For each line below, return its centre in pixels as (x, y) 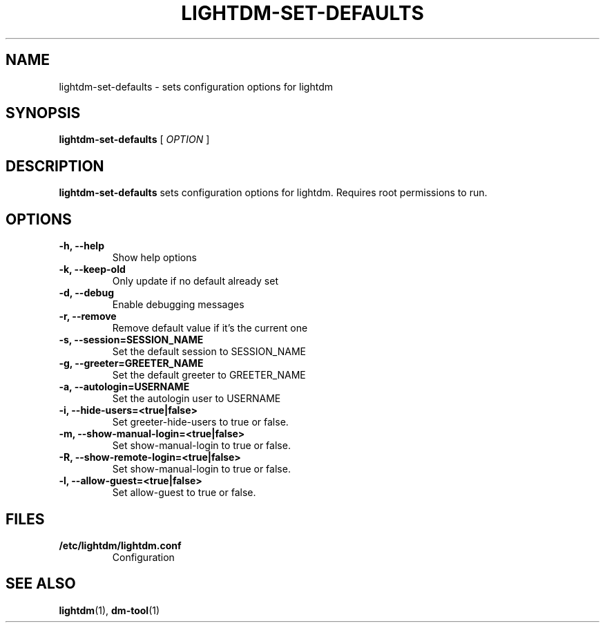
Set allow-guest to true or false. (184, 493)
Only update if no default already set (195, 281)
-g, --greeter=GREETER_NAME (131, 363)
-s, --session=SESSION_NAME (131, 340)
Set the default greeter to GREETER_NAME (209, 375)
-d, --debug (86, 293)
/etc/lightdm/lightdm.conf (120, 545)
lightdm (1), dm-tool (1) (109, 610)
